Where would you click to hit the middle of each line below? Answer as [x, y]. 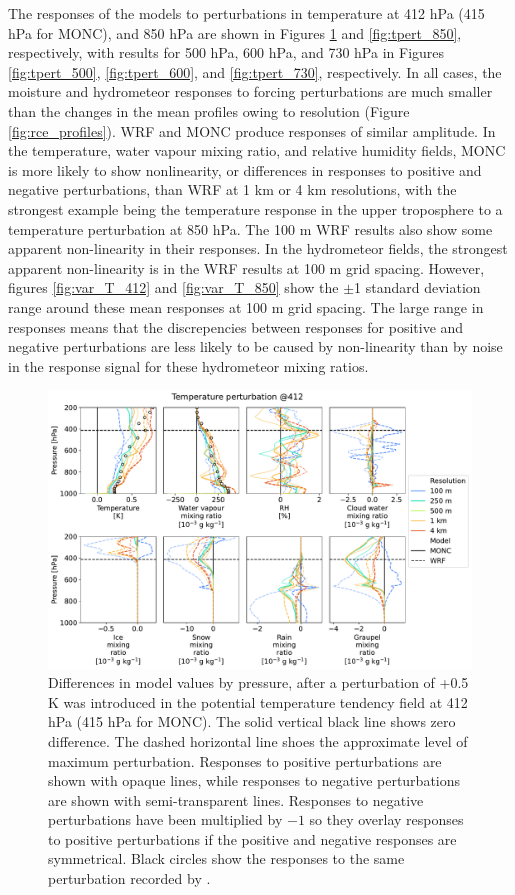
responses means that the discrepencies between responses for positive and [236, 326]
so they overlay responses [386, 819]
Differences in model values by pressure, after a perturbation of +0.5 [258, 682]
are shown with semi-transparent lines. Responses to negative [236, 799]
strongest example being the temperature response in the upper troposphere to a [255, 208]
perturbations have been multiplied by [165, 819]
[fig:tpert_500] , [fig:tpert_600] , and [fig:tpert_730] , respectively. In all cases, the [255, 71]
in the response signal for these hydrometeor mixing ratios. [188, 365]
